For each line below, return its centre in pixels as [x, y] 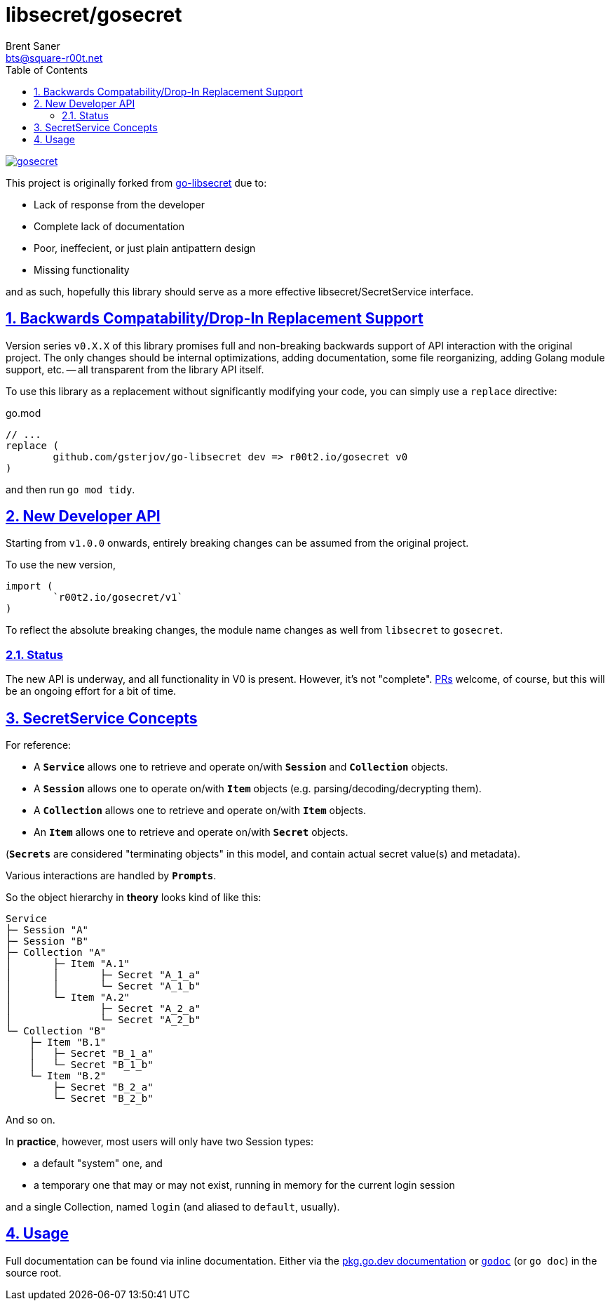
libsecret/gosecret [94, 15]
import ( [29, 586]
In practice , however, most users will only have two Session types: [160, 1142]
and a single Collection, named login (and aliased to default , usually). [173, 1207]
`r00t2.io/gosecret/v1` [118, 598]
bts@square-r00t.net [54, 58]
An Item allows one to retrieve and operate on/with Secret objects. [191, 832]
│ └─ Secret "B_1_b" [91, 1065]
